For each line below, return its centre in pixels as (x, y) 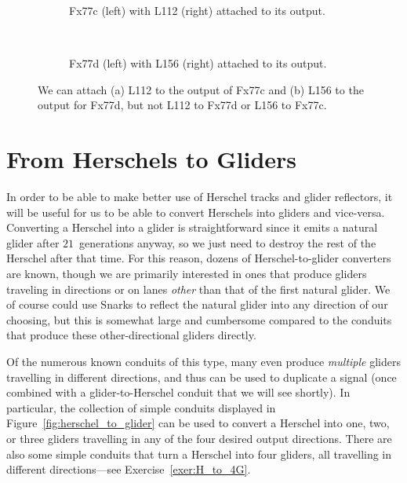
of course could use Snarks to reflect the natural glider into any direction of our (197, 304)
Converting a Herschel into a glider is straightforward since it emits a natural (192, 227)
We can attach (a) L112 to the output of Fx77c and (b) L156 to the (201, 89)
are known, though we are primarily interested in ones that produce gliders (187, 274)
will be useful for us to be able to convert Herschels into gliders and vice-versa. (196, 212)
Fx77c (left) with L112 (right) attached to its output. (197, 10)
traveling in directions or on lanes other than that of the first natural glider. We (198, 289)
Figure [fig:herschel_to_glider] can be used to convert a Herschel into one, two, (198, 423)
